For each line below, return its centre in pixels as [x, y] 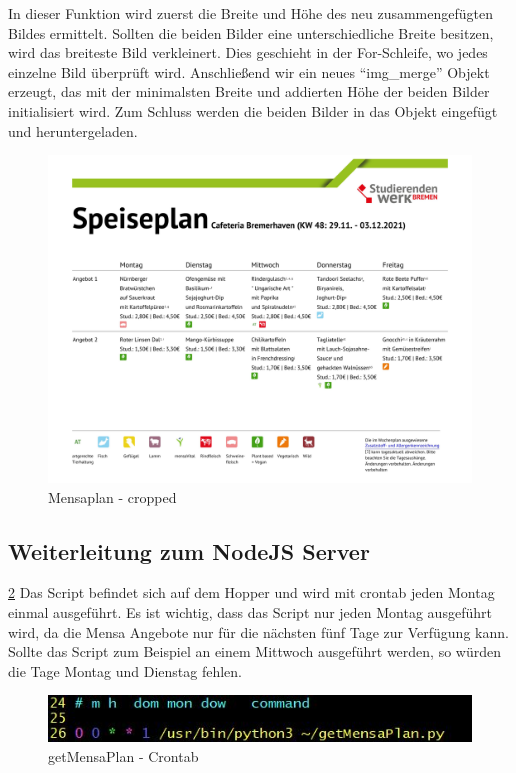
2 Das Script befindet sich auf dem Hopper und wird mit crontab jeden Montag [251, 592]
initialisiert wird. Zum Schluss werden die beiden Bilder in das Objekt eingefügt [253, 110]
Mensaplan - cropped [112, 496]
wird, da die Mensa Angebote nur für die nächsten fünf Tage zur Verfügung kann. [258, 631]
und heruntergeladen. [73, 130]
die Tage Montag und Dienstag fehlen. [125, 670]
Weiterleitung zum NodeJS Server [189, 550]
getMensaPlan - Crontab [123, 756]
